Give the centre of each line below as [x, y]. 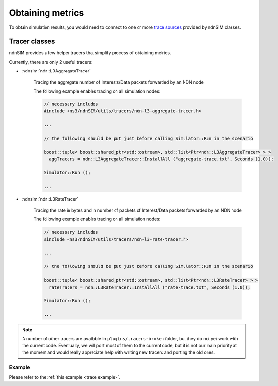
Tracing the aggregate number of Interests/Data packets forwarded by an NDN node [119, 82]
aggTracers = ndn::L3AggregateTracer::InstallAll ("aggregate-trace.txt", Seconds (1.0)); [161, 159]
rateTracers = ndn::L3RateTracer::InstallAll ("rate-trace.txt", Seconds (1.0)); [150, 287]
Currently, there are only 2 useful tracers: [51, 62]
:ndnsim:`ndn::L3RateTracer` [50, 199]
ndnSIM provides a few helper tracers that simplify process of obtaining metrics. [90, 53]
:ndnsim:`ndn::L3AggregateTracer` [56, 71]
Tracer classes [32, 41]
